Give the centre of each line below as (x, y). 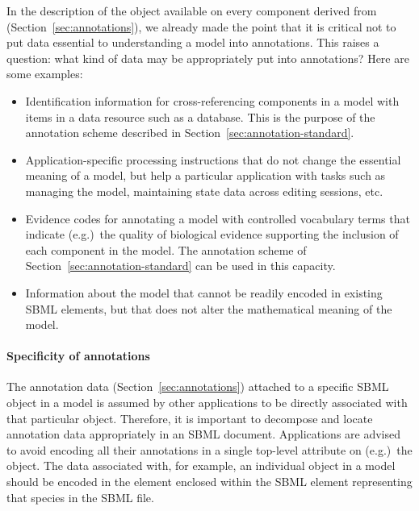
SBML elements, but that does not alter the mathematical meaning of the (209, 308)
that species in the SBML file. (80, 497)
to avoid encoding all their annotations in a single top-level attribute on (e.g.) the (209, 449)
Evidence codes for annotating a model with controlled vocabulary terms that (218, 218)
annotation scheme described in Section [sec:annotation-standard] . (190, 133)
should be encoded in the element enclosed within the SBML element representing (209, 482)
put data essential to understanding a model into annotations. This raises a (193, 42)
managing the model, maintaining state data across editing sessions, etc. (204, 191)
